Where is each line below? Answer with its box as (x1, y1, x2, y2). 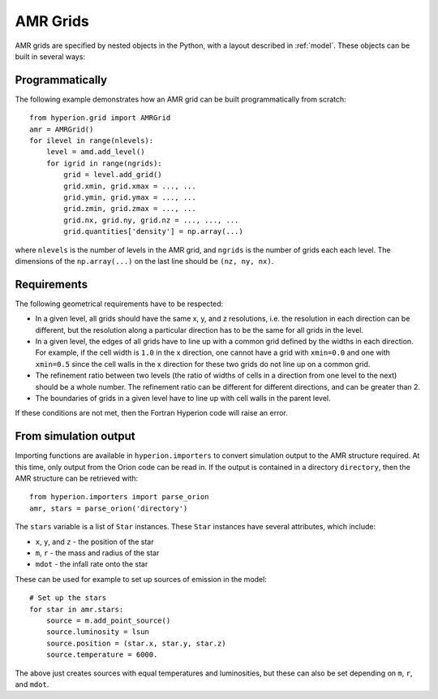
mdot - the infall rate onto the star (35, 559, 148, 569)
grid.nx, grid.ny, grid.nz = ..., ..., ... (63, 215, 239, 225)
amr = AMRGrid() (29, 124, 94, 134)
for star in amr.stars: (29, 605, 124, 614)
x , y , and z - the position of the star (35, 537, 154, 546)
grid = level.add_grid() (63, 170, 162, 179)
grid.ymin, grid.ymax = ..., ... (63, 192, 196, 202)
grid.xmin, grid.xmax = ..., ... (63, 181, 196, 191)
